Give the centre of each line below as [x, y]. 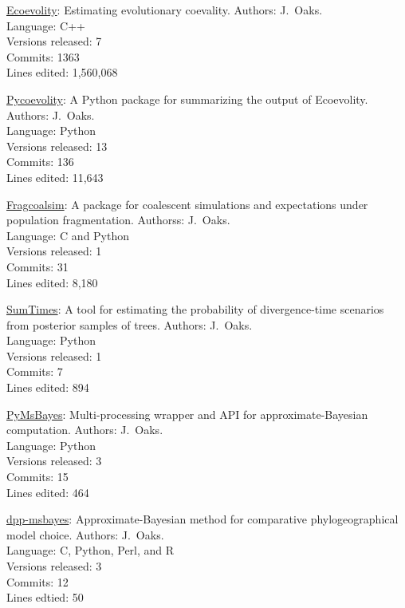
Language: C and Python [68, 235]
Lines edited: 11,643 [55, 177]
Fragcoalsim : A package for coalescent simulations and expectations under [187, 204]
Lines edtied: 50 [45, 597]
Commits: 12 [37, 581]
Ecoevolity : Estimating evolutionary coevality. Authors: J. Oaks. [165, 10]
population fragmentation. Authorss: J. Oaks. [118, 220]
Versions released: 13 [57, 146]
